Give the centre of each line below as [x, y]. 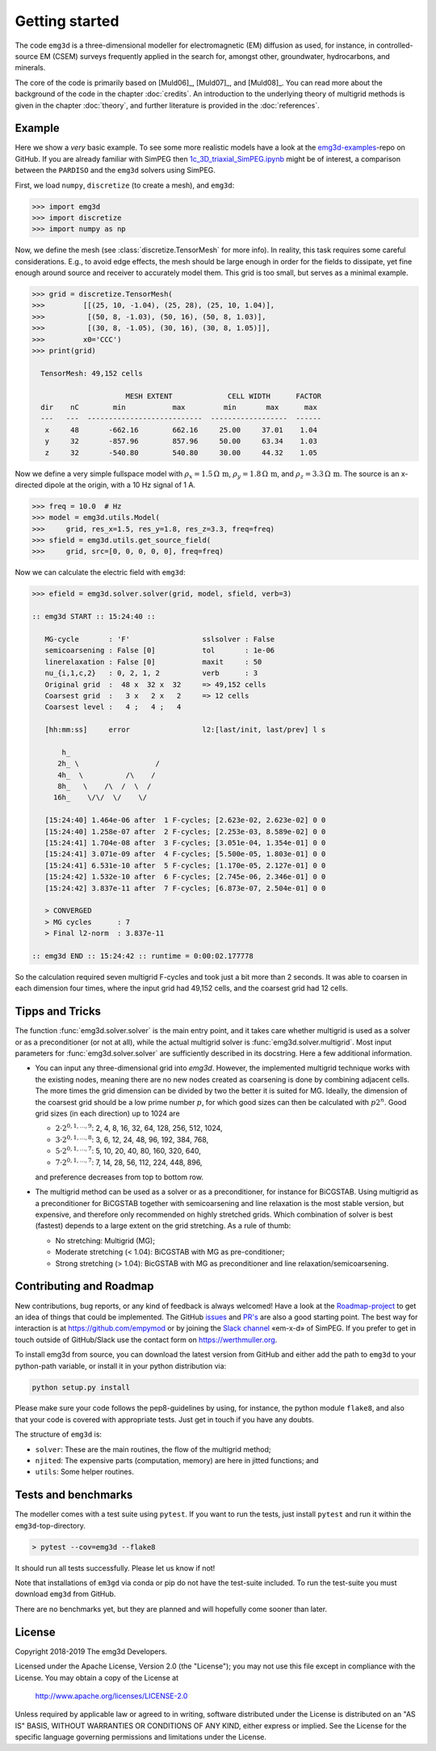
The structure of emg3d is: [59, 1434]
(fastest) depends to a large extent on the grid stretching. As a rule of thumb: [163, 1226]
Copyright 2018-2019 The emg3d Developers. [91, 1651]
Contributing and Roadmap [84, 1287]
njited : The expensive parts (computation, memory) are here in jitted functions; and [177, 1461]
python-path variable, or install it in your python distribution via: [121, 1365]
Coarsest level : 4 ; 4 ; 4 [113, 707]
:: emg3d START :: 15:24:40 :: [94, 617]
